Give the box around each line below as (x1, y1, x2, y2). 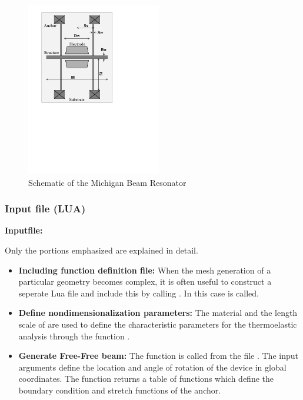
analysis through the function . (18, 329, 130, 342)
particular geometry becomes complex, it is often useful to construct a (18, 275, 272, 288)
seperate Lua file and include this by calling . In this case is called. (18, 286, 259, 299)
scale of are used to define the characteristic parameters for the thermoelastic (18, 318, 297, 330)
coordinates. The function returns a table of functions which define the (18, 372, 274, 385)
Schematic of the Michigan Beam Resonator (28, 176, 187, 188)
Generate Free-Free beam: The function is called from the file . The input (18, 349, 298, 362)
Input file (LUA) (5, 201, 86, 216)
